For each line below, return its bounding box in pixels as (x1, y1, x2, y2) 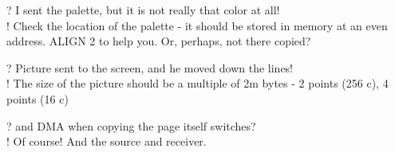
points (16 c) (6, 90, 69, 107)
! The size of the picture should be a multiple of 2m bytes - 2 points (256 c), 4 (6, 75, 389, 92)
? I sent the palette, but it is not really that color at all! (6, 2, 280, 18)
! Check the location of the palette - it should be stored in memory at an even (6, 17, 388, 33)
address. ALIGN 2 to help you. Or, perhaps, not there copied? (6, 33, 311, 49)
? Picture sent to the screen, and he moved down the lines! (6, 59, 294, 76)
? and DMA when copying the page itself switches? (6, 117, 256, 134)
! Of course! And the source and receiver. (6, 133, 207, 150)
